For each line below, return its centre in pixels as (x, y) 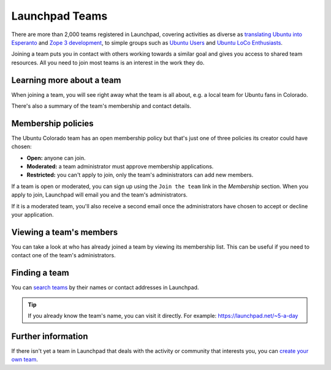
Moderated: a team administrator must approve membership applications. (120, 167)
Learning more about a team (66, 80)
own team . (25, 360)
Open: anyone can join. (56, 158)
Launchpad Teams (59, 16)
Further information (50, 336)
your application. (32, 215)
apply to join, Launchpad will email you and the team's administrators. (100, 195)
